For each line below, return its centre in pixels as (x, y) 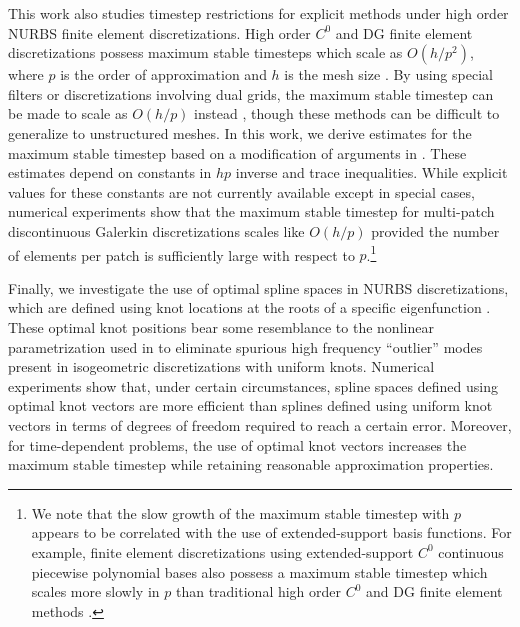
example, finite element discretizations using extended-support (222, 551)
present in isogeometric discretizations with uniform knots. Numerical (221, 366)
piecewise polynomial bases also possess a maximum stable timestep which (259, 571)
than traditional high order (258, 591)
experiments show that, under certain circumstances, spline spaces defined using (253, 385)
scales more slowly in (95, 591)
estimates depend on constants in (110, 172)
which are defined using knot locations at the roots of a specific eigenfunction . (249, 307)
